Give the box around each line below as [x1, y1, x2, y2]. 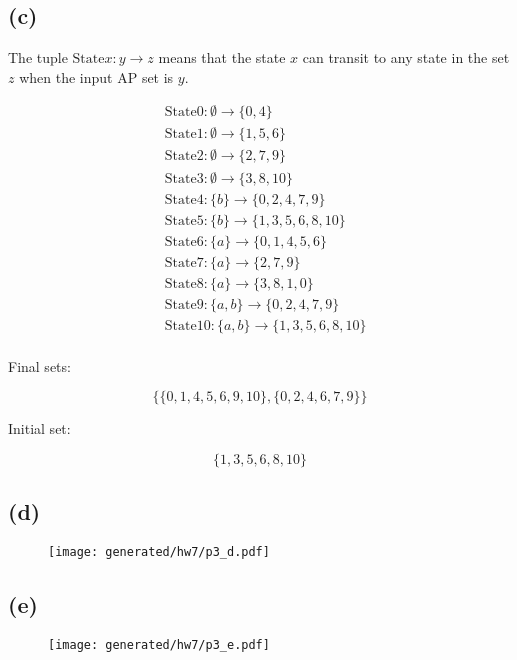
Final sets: [8, 355, 71, 376]
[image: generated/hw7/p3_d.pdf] [48, 545, 270, 560]
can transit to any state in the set [302, 47, 510, 68]
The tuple [8, 47, 68, 68]
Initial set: [8, 418, 71, 439]
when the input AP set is [19, 66, 174, 87]
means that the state [158, 47, 286, 68]
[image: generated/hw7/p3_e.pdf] [48, 638, 270, 653]
